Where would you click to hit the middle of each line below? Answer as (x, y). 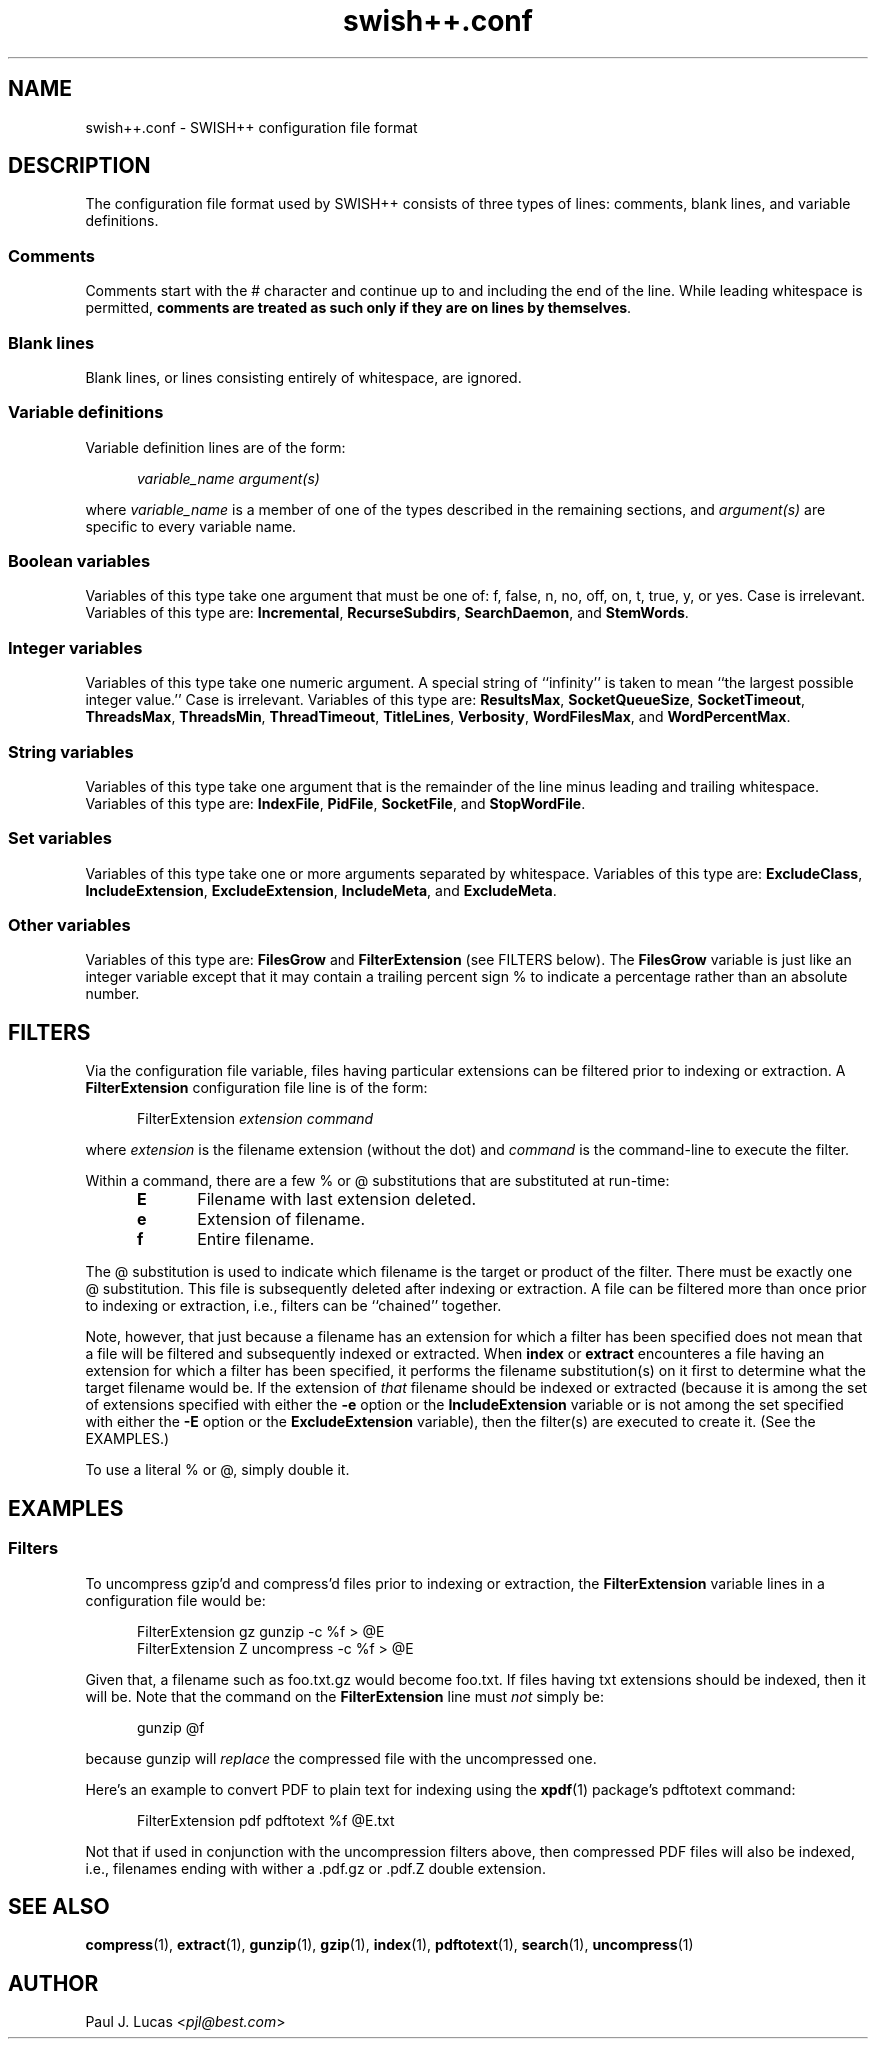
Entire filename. (256, 1239)
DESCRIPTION (79, 166)
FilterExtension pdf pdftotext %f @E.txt (266, 1820)
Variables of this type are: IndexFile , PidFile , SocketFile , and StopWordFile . (335, 803)
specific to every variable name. (191, 526)
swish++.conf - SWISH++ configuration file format (251, 127)
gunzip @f (171, 1727)
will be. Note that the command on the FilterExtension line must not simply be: (344, 1696)
